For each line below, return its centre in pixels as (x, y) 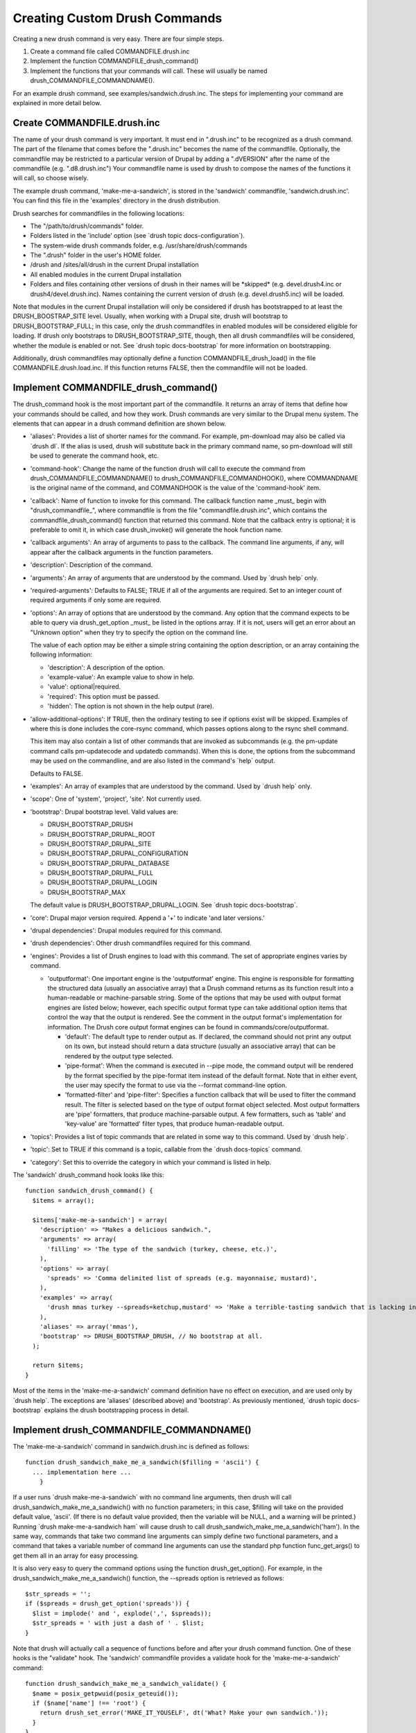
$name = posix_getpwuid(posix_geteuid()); (106, 1693)
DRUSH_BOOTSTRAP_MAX (87, 892)
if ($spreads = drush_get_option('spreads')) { (107, 1604)
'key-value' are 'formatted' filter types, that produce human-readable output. (174, 1124)
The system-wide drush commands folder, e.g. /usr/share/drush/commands (139, 245)
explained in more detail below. (57, 103)
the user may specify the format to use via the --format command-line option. (176, 1085)
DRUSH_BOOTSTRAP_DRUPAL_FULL (101, 873)
